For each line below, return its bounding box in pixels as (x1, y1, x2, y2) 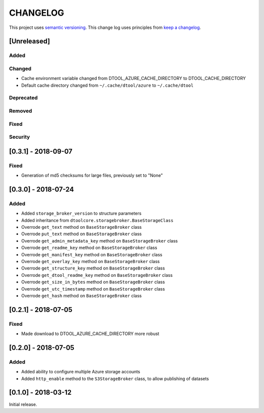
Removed (9, 107, 32, 114)
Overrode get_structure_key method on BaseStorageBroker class (21, 265, 165, 271)
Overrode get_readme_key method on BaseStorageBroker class (21, 245, 157, 251)
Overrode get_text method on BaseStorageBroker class (21, 224, 142, 230)
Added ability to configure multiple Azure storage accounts (21, 369, 140, 375)
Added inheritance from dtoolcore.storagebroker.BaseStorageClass (21, 217, 174, 223)
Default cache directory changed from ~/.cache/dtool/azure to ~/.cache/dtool (21, 82, 194, 88)
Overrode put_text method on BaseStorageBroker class (21, 231, 142, 237)
